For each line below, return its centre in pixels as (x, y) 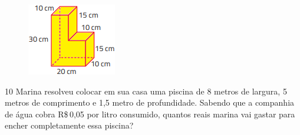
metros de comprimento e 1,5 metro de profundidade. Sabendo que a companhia (150, 102)
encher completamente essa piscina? (69, 125)
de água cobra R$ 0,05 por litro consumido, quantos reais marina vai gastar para (150, 114)
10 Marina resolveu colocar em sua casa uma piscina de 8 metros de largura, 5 (146, 91)
